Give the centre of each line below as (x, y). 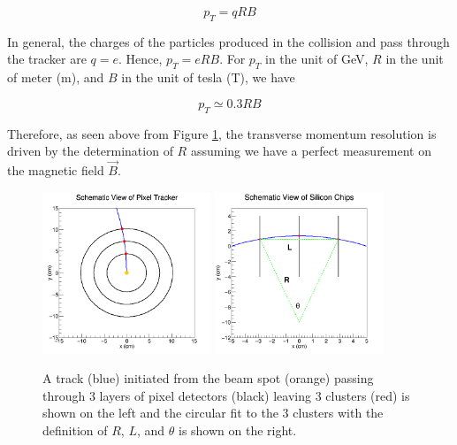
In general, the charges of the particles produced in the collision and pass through (228, 41)
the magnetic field (56, 169)
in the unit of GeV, (317, 59)
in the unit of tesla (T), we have (208, 77)
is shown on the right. (237, 430)
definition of (75, 430)
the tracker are (47, 59)
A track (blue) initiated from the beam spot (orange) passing (208, 378)
